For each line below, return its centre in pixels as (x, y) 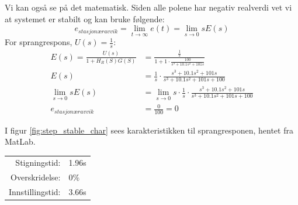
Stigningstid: (38, 163)
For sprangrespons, (39, 42)
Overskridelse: (36, 177)
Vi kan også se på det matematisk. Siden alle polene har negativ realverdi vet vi (148, 7)
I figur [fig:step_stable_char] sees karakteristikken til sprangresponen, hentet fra (149, 130)
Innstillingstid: (35, 192)
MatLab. (20, 141)
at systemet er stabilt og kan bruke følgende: (85, 18)
